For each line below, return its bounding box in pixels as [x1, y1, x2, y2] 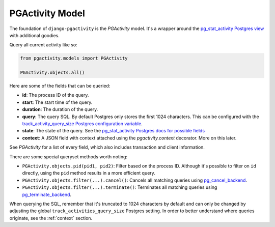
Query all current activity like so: [9, 42, 77, 48]
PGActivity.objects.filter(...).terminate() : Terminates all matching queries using [22, 184, 217, 190]
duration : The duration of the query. [22, 106, 98, 112]
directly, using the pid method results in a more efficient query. [22, 170, 155, 176]
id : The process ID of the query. [22, 92, 89, 98]
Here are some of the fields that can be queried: [9, 83, 111, 89]
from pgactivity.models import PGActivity [20, 55, 128, 61]
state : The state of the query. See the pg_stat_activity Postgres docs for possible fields [22, 128, 205, 134]
